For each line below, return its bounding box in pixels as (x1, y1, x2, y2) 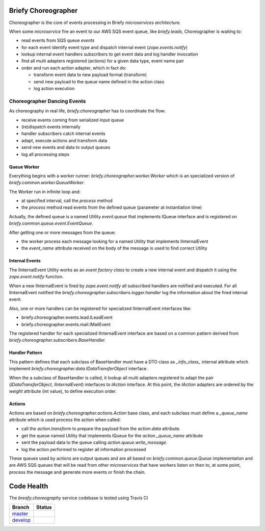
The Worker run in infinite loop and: (9, 189, 81, 195)
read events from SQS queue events (21, 37, 95, 44)
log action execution (33, 86, 75, 92)
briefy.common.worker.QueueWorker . (9, 179, 85, 186)
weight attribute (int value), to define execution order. (9, 388, 117, 394)
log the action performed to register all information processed (21, 446, 146, 452)
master (12, 510, 28, 517)
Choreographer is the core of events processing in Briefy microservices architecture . (9, 20, 181, 25)
